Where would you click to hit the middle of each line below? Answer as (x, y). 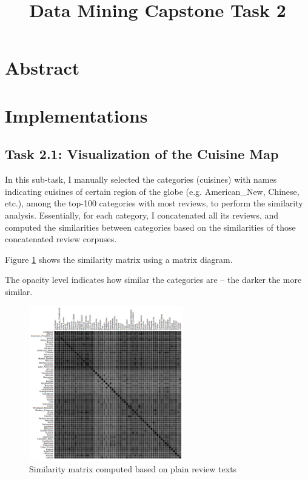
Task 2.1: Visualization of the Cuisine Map (142, 154)
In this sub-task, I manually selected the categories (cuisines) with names (141, 179)
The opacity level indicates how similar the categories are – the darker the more (153, 280)
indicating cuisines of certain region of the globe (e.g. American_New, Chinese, (152, 191)
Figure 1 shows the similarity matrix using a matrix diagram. (119, 259)
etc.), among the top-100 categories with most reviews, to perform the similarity (154, 203)
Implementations (76, 115)
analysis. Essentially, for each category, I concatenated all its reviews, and (142, 215)
